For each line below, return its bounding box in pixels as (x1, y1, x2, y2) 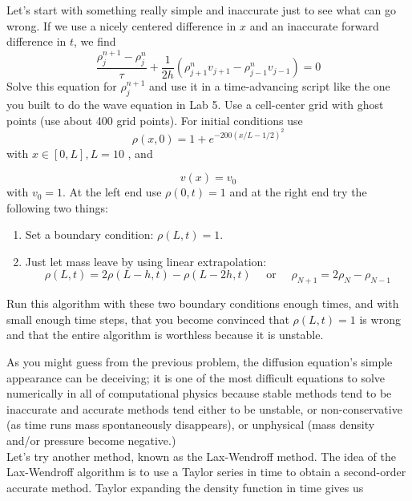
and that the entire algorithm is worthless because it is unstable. (6, 326, 324, 343)
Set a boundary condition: (25, 226, 154, 243)
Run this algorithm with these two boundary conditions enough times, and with (6, 295, 399, 312)
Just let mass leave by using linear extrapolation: (25, 253, 267, 269)
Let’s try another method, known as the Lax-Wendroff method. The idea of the (6, 447, 396, 464)
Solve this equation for (6, 78, 117, 95)
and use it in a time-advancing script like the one (149, 78, 390, 95)
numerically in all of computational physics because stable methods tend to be (6, 385, 392, 402)
